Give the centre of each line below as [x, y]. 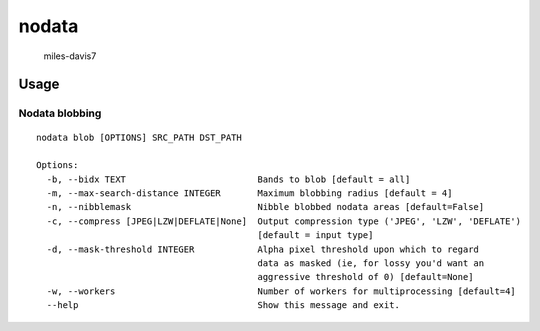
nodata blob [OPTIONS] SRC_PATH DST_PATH [139, 137]
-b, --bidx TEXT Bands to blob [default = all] [228, 179]
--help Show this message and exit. [223, 305]
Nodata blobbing [60, 113]
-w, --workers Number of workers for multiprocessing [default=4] [281, 291]
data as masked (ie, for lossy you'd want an [371, 263]
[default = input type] [315, 235]
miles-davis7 [70, 56]
